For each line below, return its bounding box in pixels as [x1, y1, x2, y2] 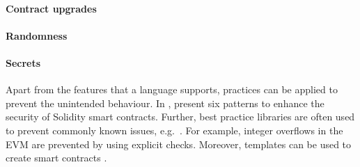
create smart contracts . [6, 150, 107, 165]
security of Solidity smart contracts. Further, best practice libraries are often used [6, 109, 355, 124]
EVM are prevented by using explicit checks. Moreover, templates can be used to [6, 136, 352, 151]
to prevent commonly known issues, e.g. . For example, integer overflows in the [6, 122, 343, 137]
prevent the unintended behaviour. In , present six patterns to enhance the [6, 95, 324, 110]
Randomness [6, 28, 68, 42]
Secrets [6, 55, 41, 70]
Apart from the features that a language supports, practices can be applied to [6, 82, 338, 97]
